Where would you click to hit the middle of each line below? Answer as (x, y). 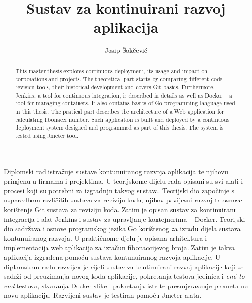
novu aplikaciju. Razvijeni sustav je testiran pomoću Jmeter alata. (103, 295)
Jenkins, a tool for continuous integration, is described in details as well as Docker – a (124, 95)
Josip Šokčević (126, 50)
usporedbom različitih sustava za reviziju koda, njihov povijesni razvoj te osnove (123, 200)
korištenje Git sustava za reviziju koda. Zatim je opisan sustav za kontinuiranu (121, 209)
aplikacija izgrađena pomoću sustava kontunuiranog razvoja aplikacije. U (112, 257)
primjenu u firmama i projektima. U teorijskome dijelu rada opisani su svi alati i (124, 181)
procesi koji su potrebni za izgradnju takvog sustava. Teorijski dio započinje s (119, 190)
